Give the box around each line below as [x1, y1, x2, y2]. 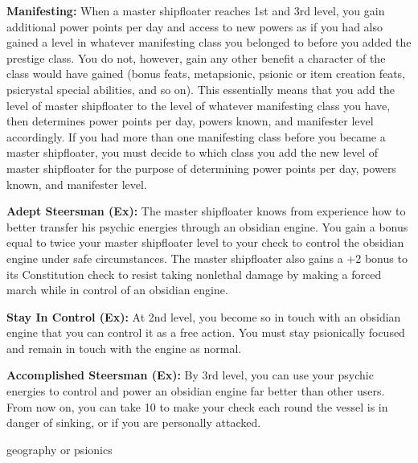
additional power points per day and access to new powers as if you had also [6, 18, 383, 35]
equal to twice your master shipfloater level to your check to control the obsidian [6, 234, 404, 251]
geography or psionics [6, 440, 113, 457]
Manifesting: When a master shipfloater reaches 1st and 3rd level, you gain [6, 2, 385, 18]
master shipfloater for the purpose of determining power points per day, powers [6, 159, 396, 176]
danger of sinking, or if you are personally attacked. [6, 414, 261, 431]
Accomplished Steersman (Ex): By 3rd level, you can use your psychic [6, 367, 374, 383]
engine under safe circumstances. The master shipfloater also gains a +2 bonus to [6, 249, 408, 266]
